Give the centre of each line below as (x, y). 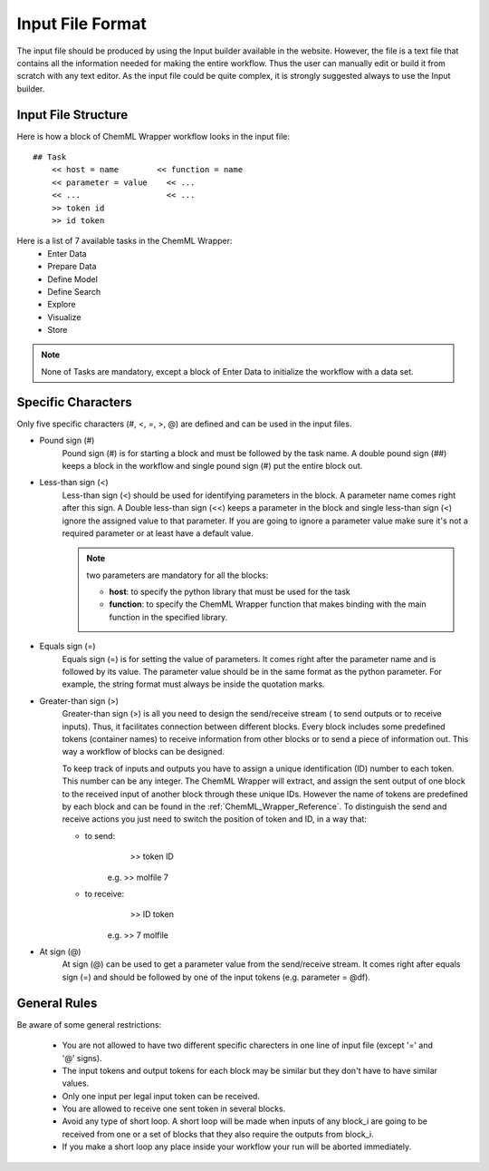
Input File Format (81, 24)
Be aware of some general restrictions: (89, 1024)
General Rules (57, 1003)
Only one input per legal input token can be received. (161, 1096)
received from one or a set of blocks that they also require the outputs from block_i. (218, 1134)
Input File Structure (72, 115)
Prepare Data (72, 267)
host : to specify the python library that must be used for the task (230, 592)
